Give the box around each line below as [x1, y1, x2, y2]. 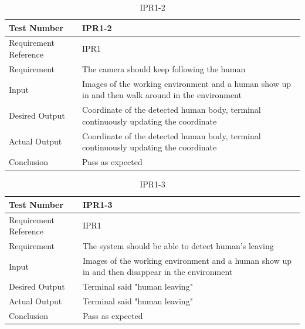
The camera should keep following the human [82, 62, 246, 75]
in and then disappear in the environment [82, 266, 233, 278]
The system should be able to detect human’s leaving [82, 240, 274, 251]
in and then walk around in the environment [82, 89, 242, 101]
